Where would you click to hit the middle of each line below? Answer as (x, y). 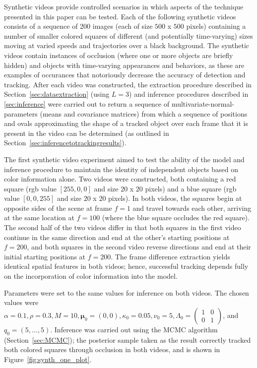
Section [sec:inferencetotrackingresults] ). (65, 143)
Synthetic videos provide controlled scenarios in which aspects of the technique (124, 6)
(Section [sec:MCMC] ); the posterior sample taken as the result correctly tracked (128, 339)
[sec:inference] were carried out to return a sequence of (87, 103)
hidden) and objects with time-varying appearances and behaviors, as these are (124, 65)
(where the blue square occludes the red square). (176, 217)
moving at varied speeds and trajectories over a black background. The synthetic (127, 45)
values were (21, 302)
